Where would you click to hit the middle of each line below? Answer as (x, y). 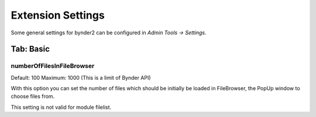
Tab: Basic (30, 49)
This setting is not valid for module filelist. (61, 107)
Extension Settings (58, 15)
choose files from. (33, 97)
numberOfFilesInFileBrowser (53, 66)
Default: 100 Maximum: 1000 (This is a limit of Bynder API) (81, 77)
